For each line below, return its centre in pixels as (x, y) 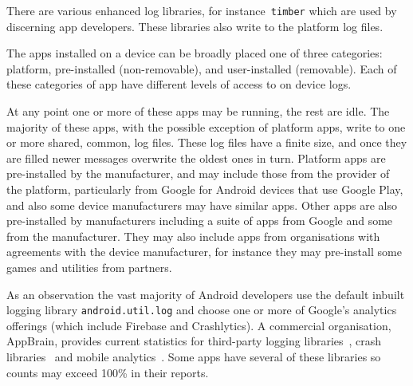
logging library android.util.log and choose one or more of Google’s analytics (202, 310)
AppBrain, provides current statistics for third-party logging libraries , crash (194, 341)
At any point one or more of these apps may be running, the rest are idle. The (198, 111)
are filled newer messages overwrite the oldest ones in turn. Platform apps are (196, 158)
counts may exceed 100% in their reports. (108, 372)
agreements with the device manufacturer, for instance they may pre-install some (204, 252)
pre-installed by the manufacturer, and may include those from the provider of (198, 173)
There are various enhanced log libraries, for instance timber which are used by (202, 10)
